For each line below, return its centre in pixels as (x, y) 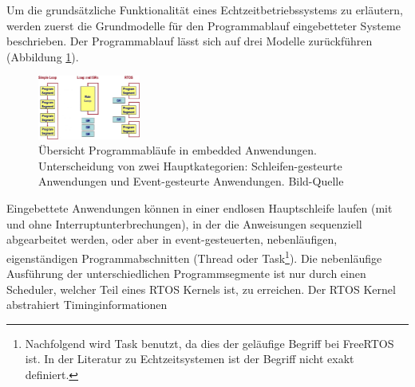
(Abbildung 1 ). (43, 56)
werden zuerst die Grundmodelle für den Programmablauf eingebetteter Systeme (204, 25)
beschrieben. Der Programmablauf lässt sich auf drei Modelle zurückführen (190, 41)
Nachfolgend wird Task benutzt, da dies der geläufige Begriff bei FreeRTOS (209, 343)
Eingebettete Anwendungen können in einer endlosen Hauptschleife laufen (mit (200, 208)
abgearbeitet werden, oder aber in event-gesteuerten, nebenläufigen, (172, 239)
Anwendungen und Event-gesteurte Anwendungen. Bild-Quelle (191, 181)
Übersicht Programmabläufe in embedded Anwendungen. (178, 150)
